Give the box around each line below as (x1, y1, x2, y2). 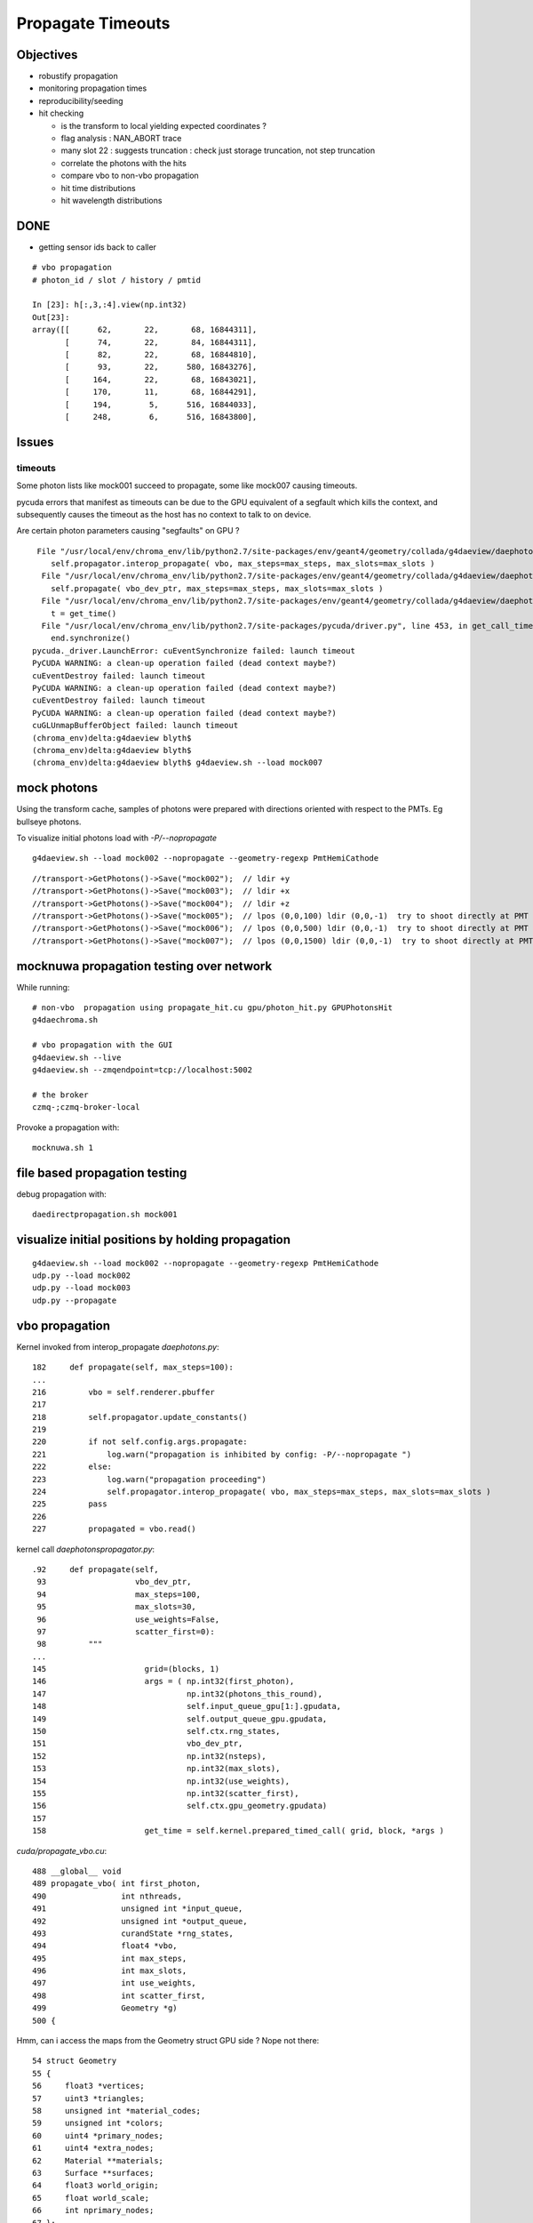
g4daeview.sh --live (32, 1052, 122, 1063)
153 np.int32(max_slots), (32, 1763, 281, 1774)
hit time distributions (60, 182, 137, 193)
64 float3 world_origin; (32, 2180, 159, 2191)
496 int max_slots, (32, 1966, 187, 1976)
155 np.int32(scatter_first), (32, 1788, 299, 1798)
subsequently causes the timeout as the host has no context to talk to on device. (16, 509, 312, 519)
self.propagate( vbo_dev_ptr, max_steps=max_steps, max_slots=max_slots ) (50, 583, 384, 593)
